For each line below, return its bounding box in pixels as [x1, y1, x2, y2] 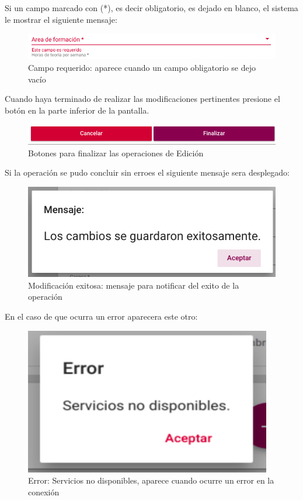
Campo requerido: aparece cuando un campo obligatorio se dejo [28, 61, 256, 73]
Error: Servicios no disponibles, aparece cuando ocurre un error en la [28, 474, 274, 487]
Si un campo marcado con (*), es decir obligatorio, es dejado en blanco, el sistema [5, 2, 298, 13]
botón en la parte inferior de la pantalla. [5, 104, 149, 116]
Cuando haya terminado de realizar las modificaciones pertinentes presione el [5, 93, 280, 105]
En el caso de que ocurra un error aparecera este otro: [5, 310, 198, 322]
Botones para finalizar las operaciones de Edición [28, 146, 204, 159]
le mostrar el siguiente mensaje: [5, 13, 117, 25]
